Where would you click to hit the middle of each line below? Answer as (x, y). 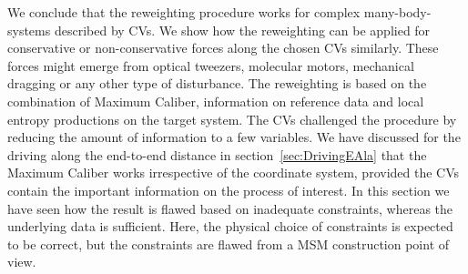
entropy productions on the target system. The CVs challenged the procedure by (232, 119)
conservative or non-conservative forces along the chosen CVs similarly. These (223, 48)
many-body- (397, 12)
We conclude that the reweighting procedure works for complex (184, 12)
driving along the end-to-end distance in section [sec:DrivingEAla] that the (217, 154)
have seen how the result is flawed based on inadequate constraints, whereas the (230, 208)
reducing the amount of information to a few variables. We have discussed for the (234, 137)
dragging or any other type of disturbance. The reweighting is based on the (217, 83)
